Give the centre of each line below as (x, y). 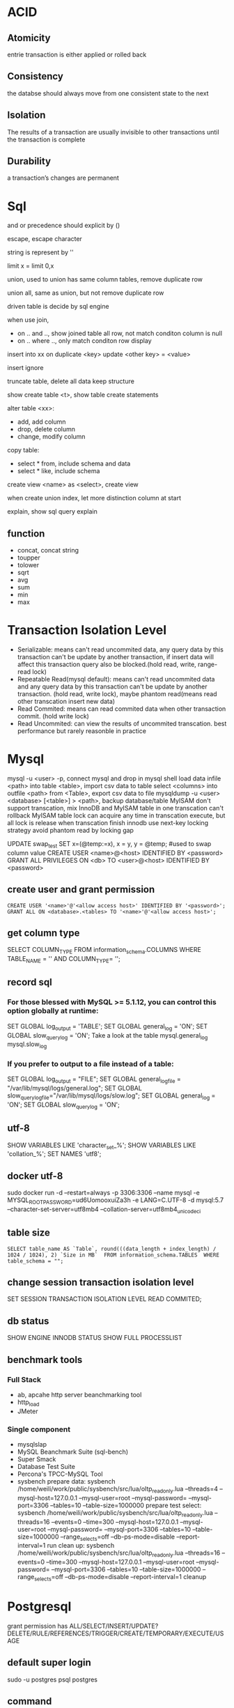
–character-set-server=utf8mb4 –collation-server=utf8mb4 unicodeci (104, 1210)
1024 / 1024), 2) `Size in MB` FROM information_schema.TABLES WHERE (113, 1255)
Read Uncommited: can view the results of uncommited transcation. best (122, 724)
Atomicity (29, 38)
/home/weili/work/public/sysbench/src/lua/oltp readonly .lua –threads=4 (117, 1490)
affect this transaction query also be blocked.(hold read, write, (107, 664)
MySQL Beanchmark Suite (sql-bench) (73, 1452)
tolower (28, 565)
